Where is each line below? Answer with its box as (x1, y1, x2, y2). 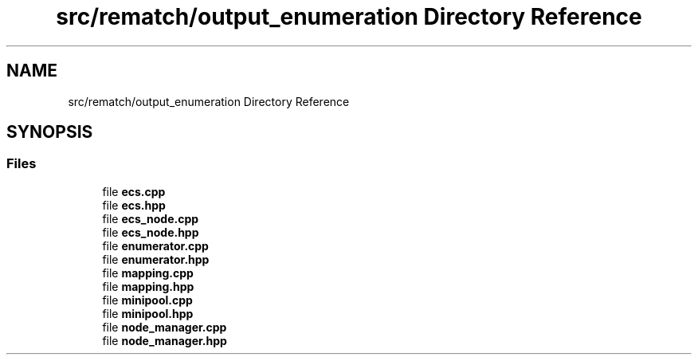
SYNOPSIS (6, 122, 93, 143)
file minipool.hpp (102, 306, 194, 320)
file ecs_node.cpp (102, 211, 199, 226)
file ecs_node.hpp (102, 225, 199, 239)
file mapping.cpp (102, 265, 194, 280)
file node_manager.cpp (102, 320, 227, 334)
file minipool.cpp (102, 292, 193, 307)
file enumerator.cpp (102, 238, 209, 253)
